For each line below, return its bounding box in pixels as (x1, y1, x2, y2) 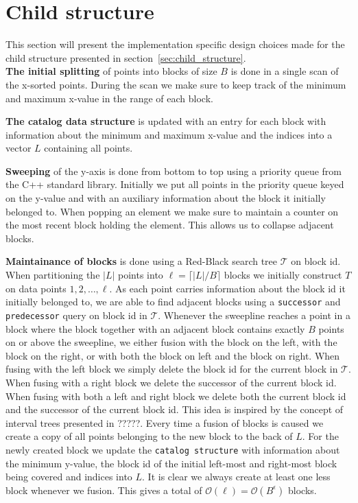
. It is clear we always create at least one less (142, 469, 331, 484)
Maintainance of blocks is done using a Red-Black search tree (5, 254, 278, 268)
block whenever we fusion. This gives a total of (5, 482, 202, 497)
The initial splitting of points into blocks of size (5, 64, 217, 78)
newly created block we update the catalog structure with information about (5, 442, 340, 456)
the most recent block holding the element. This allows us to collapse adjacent (5, 218, 334, 232)
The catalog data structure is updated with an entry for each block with (5, 114, 326, 128)
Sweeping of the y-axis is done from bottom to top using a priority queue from (5, 163, 342, 178)
